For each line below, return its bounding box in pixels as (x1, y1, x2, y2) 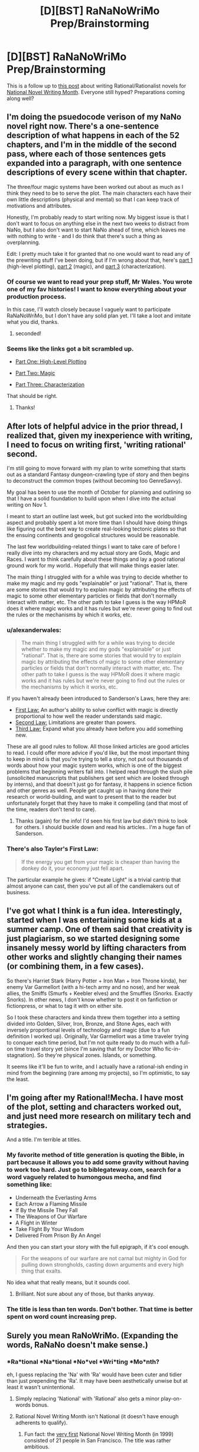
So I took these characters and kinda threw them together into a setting (6, 1014, 180, 1021)
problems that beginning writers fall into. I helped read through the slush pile (6, 768, 193, 775)
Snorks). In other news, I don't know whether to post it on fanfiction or (6, 996, 178, 1003)
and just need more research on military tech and (6, 1111, 191, 1121)
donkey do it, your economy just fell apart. (21, 865, 125, 872)
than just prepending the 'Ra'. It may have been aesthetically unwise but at (6, 1377, 188, 1384)
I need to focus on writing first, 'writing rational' (6, 439, 187, 449)
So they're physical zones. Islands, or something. (37, 1051, 157, 1058)
